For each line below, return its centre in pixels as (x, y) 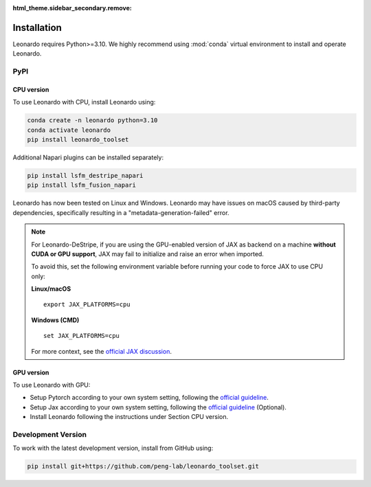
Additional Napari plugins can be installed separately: (88, 157)
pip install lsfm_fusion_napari (82, 185)
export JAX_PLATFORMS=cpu (87, 305)
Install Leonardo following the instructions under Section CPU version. (129, 417)
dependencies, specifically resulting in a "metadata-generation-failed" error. (121, 212)
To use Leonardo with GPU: (52, 385)
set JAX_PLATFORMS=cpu (82, 336)
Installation (37, 27)
